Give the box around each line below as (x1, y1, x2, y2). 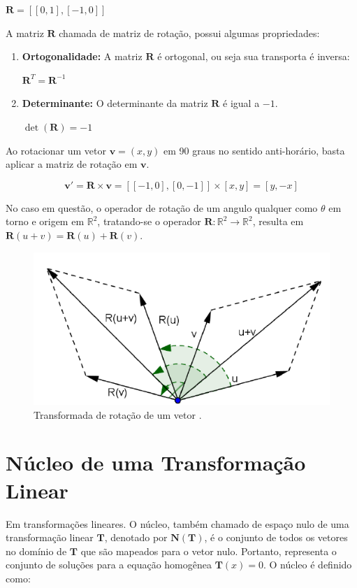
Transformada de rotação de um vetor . (34, 407, 202, 422)
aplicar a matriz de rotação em (6, 157, 138, 171)
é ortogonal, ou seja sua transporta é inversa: (157, 49, 350, 64)
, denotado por (104, 530, 168, 545)
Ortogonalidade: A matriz (22, 49, 143, 64)
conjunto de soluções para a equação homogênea (6, 557, 212, 572)
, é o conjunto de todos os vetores (204, 530, 348, 545)
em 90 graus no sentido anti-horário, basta (163, 143, 345, 157)
